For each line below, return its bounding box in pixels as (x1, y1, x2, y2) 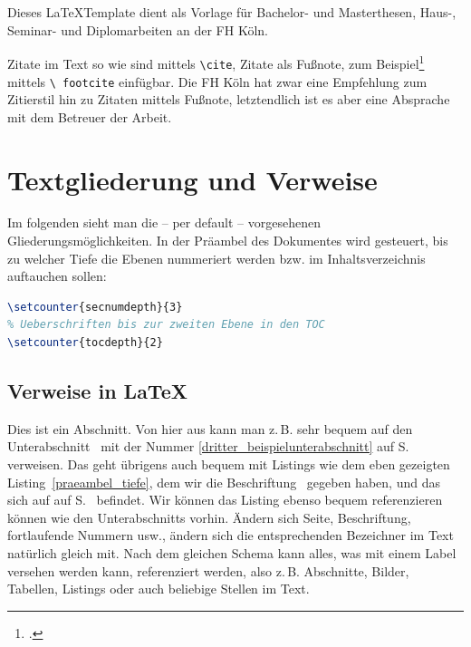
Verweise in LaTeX (7, 377, 187, 405)
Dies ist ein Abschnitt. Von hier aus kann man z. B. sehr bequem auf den (7, 419, 413, 438)
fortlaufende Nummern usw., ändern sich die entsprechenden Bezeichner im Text (7, 526, 454, 545)
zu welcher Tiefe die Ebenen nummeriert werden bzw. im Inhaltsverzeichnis (7, 248, 426, 267)
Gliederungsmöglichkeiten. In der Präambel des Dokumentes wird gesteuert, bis (7, 231, 448, 250)
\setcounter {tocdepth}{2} (7, 336, 163, 350)
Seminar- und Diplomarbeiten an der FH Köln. (7, 20, 268, 39)
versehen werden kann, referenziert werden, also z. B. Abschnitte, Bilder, (7, 561, 409, 580)
